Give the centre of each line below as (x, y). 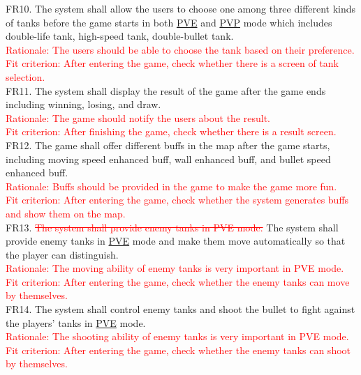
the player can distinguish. (62, 254)
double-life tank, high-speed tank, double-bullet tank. (120, 36)
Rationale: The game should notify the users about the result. (138, 117)
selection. (25, 76)
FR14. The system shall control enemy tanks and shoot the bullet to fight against (180, 309)
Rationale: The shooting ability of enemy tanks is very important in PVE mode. (177, 336)
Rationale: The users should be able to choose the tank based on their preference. (180, 49)
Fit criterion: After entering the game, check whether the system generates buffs (177, 200)
